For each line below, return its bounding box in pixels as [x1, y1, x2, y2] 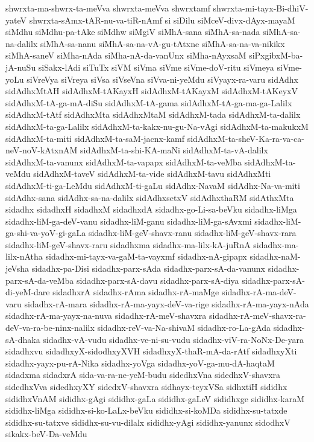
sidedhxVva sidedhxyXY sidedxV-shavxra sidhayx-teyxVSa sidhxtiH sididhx [5, 380, 287, 392]
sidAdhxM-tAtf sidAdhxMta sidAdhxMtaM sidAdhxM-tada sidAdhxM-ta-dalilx [5, 108, 301, 121]
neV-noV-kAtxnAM [5, 144, 78, 156]
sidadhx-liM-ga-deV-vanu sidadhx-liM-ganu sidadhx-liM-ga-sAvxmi [5, 214, 252, 227]
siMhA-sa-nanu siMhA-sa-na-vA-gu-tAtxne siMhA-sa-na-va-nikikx [40, 37, 285, 50]
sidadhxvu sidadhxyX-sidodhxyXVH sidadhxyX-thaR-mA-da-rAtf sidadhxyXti [5, 345, 297, 357]
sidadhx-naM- [250, 250, 301, 263]
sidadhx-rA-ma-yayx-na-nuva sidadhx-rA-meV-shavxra [5, 309, 207, 322]
